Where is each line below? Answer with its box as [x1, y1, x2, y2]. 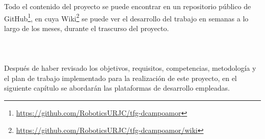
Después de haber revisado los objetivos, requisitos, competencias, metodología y [4, 63, 256, 73]
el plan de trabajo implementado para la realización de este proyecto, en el [4, 72, 237, 83]
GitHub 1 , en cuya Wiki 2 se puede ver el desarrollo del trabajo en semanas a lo [4, 11, 249, 23]
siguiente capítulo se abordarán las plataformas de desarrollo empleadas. [4, 82, 230, 93]
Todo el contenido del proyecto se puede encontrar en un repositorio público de [4, 1, 251, 11]
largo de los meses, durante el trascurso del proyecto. [4, 22, 169, 33]
